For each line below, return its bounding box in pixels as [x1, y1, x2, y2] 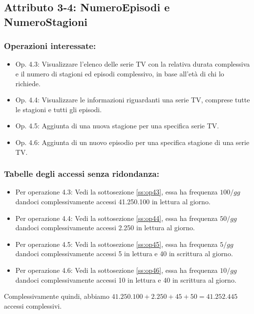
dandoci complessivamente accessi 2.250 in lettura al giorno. [15, 222, 195, 233]
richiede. [15, 78, 41, 88]
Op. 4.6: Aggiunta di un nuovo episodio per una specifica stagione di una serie [15, 137, 250, 147]
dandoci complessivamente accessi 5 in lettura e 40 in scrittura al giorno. [15, 248, 233, 259]
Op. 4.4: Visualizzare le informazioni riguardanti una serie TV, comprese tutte [15, 95, 250, 105]
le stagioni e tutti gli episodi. [15, 104, 102, 114]
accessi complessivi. [4, 300, 62, 311]
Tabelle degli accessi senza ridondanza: [4, 168, 159, 180]
